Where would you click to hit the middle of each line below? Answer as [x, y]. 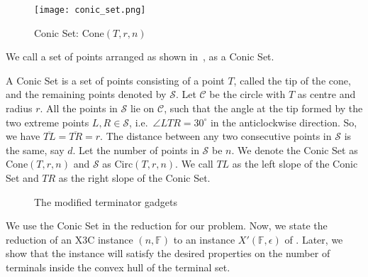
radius [19, 108]
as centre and [327, 94]
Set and [22, 178]
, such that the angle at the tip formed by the [263, 108]
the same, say [35, 150]
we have [23, 136]
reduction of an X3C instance [69, 239]
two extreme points [48, 122]
